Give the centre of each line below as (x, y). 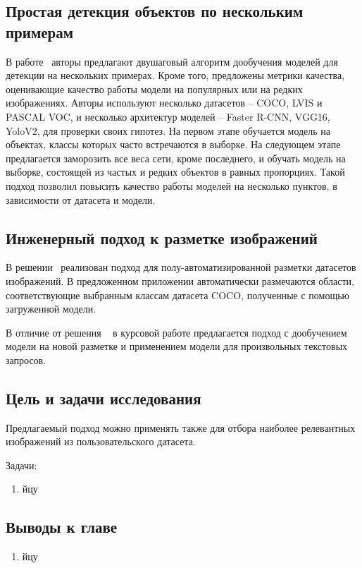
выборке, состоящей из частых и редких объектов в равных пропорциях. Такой (175, 172)
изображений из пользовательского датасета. (101, 441)
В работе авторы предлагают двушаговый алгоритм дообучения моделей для (172, 61)
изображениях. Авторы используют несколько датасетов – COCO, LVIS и (164, 103)
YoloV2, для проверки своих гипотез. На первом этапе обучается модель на (168, 130)
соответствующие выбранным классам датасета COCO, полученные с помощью (178, 295)
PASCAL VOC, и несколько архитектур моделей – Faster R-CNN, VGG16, (168, 116)
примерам (39, 31)
